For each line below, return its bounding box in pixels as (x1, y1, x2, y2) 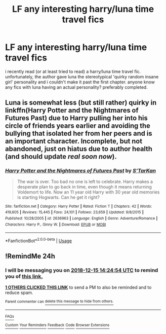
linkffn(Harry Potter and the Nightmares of (5, 106, 139, 114)
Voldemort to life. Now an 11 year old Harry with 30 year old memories (17, 189, 160, 195)
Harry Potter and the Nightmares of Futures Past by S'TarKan (5, 167, 156, 174)
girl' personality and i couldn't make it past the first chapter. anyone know (5, 79, 155, 85)
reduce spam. (5, 290, 34, 296)
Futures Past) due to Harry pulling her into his (5, 114, 148, 122)
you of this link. (5, 273, 43, 280)
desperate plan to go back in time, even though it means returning (17, 184, 152, 189)
